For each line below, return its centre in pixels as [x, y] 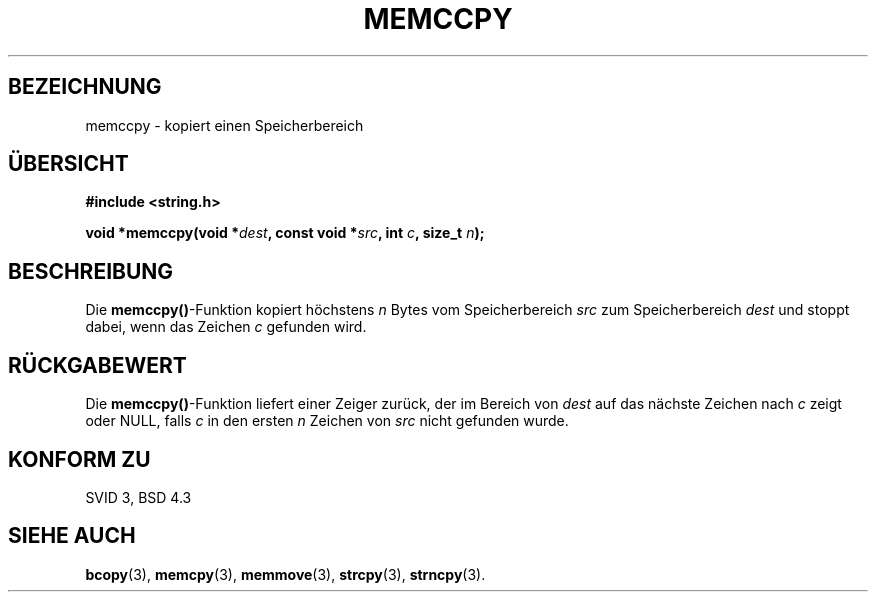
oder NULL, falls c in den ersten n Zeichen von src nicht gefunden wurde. [327, 421]
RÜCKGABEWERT [97, 365]
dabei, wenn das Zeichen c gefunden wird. [226, 327]
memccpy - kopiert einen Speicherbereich [224, 125]
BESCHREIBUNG [91, 271]
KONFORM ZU [79, 459]
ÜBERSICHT [68, 164]
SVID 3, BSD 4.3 [138, 497]
